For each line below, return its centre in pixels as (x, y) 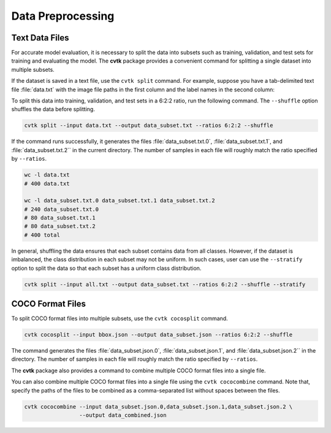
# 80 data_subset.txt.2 (60, 226)
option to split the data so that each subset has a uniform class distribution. (106, 268)
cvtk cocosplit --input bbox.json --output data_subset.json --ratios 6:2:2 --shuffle (158, 335)
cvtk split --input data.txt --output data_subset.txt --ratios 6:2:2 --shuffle (149, 125)
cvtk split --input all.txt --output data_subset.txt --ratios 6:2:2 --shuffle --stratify (165, 284)
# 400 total (42, 235)
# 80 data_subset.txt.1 (60, 218)
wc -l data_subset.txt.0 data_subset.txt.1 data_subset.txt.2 (120, 201)
